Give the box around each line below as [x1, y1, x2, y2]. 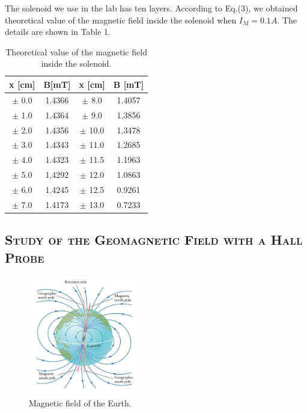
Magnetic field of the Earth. [29, 397, 132, 409]
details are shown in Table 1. [5, 25, 111, 38]
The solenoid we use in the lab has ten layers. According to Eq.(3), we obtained [5, 2, 298, 14]
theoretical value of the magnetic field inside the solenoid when [5, 13, 237, 26]
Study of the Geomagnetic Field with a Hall [5, 230, 303, 249]
